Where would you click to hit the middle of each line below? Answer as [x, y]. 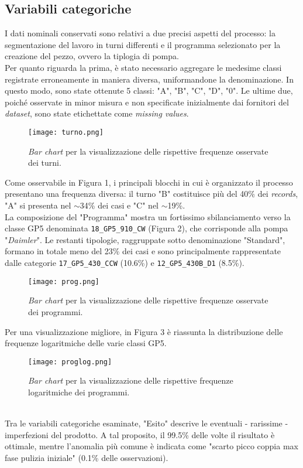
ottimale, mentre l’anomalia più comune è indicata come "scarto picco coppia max [151, 446]
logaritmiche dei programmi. [79, 392]
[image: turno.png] [66, 132]
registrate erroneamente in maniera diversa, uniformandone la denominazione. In [149, 79]
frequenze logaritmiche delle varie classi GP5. [86, 343]
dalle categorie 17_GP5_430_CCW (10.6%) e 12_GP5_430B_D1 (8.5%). [125, 263]
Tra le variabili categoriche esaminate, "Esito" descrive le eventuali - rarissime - [147, 423]
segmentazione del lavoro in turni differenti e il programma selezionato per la [143, 44]
